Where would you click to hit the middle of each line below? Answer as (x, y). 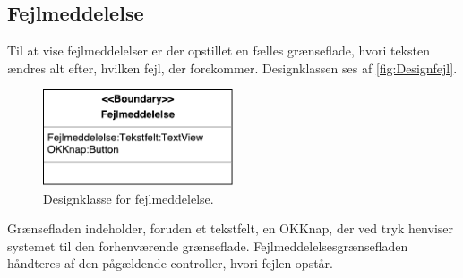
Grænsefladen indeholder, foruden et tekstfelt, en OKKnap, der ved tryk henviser (231, 228)
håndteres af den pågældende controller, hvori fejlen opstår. (170, 263)
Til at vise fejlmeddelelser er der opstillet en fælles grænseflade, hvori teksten (219, 51)
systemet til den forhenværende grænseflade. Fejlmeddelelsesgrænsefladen (208, 245)
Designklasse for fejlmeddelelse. (129, 198)
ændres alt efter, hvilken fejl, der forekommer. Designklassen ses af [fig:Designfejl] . (232, 67)
